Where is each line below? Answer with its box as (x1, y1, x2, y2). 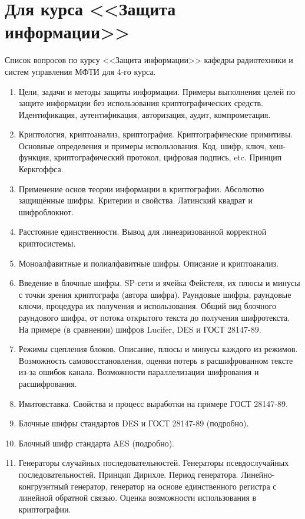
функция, (18, 151, 52, 163)
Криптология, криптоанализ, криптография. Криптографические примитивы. (18, 128, 293, 140)
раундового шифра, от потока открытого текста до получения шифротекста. (18, 311, 290, 323)
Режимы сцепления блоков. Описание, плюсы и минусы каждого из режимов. (18, 343, 298, 355)
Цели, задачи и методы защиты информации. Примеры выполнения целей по (18, 85, 296, 97)
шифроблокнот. (18, 205, 74, 218)
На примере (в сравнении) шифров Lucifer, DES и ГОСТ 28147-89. (18, 323, 261, 335)
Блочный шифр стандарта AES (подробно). (18, 436, 174, 449)
